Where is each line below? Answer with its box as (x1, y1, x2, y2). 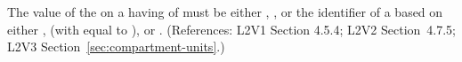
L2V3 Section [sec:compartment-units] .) (7, 37, 225, 56)
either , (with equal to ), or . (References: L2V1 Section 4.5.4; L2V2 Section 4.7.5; (7, 19, 456, 38)
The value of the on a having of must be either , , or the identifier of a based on (7, 3, 443, 20)
